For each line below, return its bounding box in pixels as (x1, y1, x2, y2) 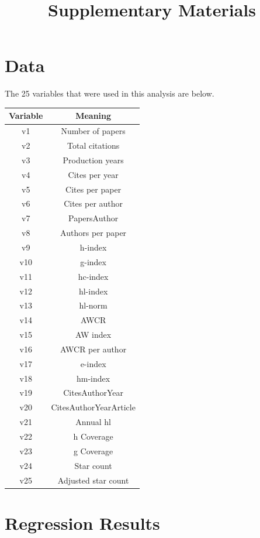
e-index (80, 357, 106, 369)
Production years (63, 153, 124, 166)
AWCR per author (60, 342, 127, 355)
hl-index (78, 285, 108, 297)
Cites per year (68, 168, 119, 180)
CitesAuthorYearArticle (51, 401, 136, 413)
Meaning (75, 109, 112, 122)
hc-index (78, 270, 109, 282)
